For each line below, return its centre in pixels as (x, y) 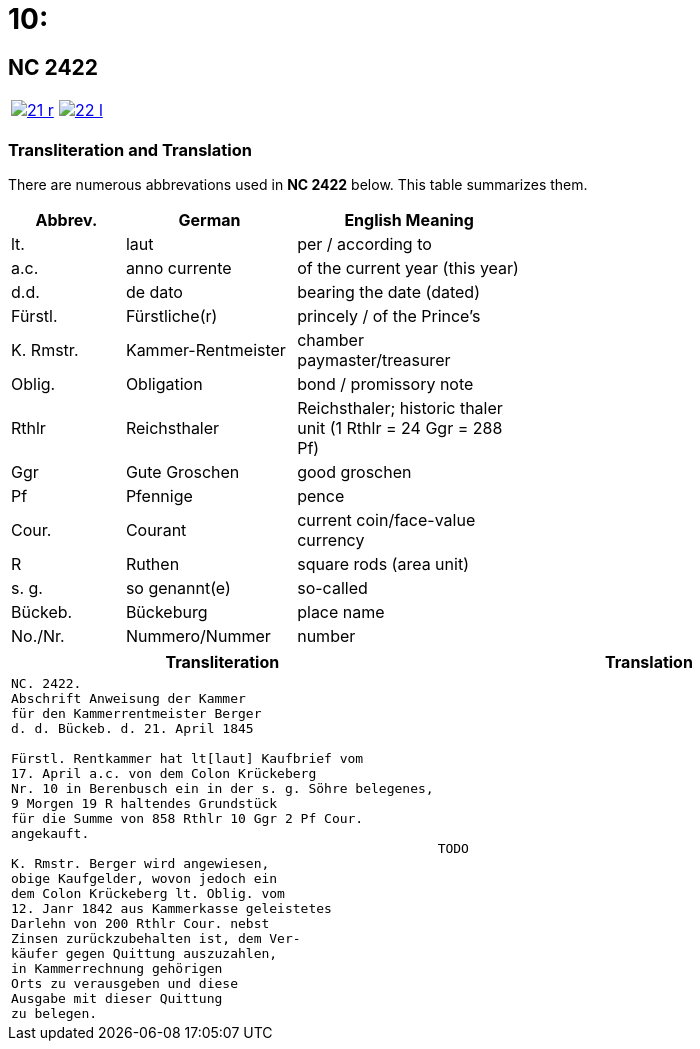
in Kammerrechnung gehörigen (117, 968)
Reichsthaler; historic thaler (400, 407)
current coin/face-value (386, 519)
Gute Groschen (182, 471)
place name (341, 611)
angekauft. (50, 833)
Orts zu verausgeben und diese (124, 983)
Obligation (164, 383)
